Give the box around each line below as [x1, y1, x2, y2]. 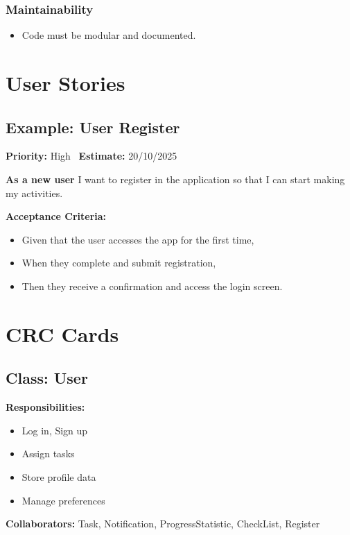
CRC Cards [6, 319, 119, 348]
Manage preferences [21, 493, 105, 507]
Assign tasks [21, 446, 75, 461]
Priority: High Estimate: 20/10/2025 [6, 148, 177, 163]
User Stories [6, 69, 125, 96]
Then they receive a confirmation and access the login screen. [21, 278, 283, 293]
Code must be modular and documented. [21, 28, 196, 42]
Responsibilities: [6, 400, 85, 414]
